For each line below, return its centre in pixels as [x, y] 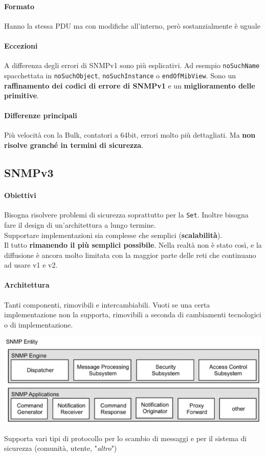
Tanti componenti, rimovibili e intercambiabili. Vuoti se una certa [107, 304]
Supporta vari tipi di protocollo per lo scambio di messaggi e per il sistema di [126, 438]
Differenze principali [41, 115]
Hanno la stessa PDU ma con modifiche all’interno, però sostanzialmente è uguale [132, 25]
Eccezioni [21, 45]
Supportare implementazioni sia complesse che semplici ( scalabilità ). [113, 235]
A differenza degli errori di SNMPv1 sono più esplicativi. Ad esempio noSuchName [132, 65]
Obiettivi [20, 195]
